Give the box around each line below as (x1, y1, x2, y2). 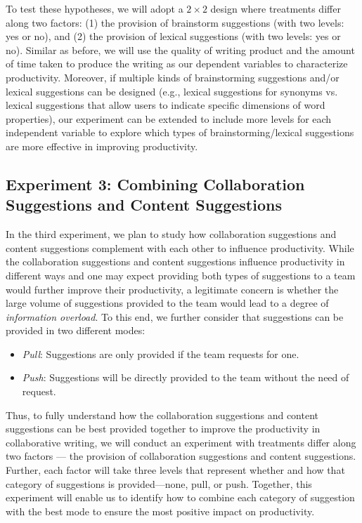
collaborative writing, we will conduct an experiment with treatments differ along (6, 435, 356, 449)
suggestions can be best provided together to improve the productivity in (6, 421, 321, 436)
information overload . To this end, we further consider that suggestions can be (6, 309, 344, 324)
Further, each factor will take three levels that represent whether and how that (6, 463, 345, 477)
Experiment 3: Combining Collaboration (6, 173, 305, 194)
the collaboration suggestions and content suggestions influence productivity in (6, 254, 345, 269)
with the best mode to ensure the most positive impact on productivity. (6, 503, 315, 518)
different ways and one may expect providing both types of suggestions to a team (6, 267, 356, 282)
